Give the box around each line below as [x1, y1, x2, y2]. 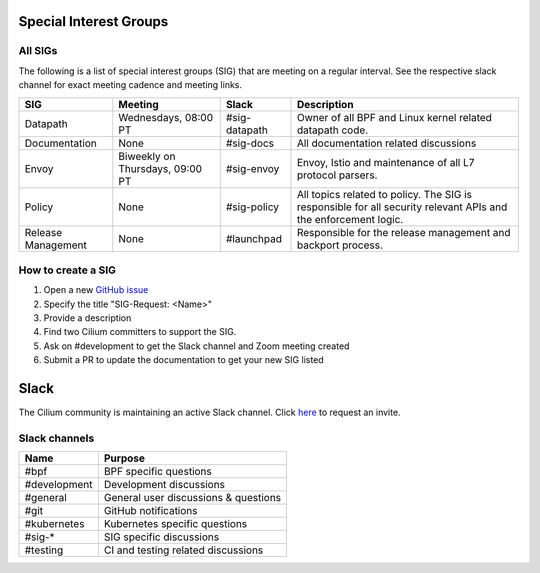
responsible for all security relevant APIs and [296, 200, 508, 214]
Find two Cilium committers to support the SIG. [43, 326, 237, 338]
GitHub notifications [103, 504, 198, 518]
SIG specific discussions [103, 530, 220, 544]
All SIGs [18, 44, 58, 58]
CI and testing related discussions [103, 543, 264, 557]
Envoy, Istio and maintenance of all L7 [296, 155, 475, 169]
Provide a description [43, 312, 132, 324]
